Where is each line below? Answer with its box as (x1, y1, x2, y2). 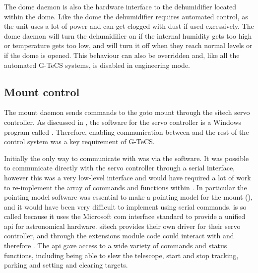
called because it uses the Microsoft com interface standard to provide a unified (4, 211, 246, 221)
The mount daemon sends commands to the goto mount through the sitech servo (4, 107, 250, 117)
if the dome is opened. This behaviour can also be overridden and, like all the (4, 50, 240, 60)
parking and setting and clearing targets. (4, 260, 128, 270)
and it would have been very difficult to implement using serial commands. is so (4, 201, 247, 212)
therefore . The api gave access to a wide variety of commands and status (4, 240, 227, 251)
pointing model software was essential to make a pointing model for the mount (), (4, 192, 253, 202)
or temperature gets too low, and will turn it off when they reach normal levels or (4, 40, 253, 51)
